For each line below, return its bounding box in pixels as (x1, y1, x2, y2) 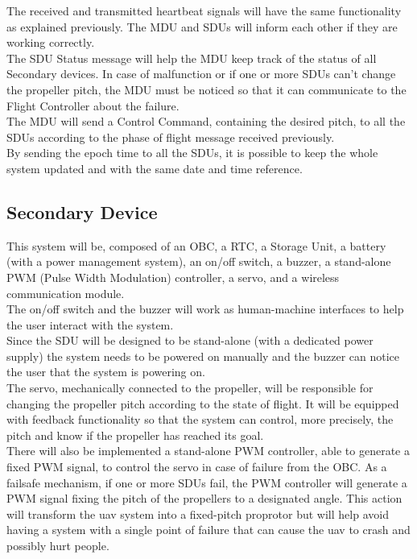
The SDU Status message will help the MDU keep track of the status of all (6, 49, 377, 66)
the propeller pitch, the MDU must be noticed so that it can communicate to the (6, 81, 407, 97)
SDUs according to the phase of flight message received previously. (6, 128, 335, 145)
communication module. (6, 284, 125, 301)
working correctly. (6, 34, 95, 51)
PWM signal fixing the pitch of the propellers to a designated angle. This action (6, 490, 403, 507)
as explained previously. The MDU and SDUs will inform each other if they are (6, 18, 398, 35)
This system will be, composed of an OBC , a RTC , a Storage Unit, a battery (6, 237, 386, 254)
